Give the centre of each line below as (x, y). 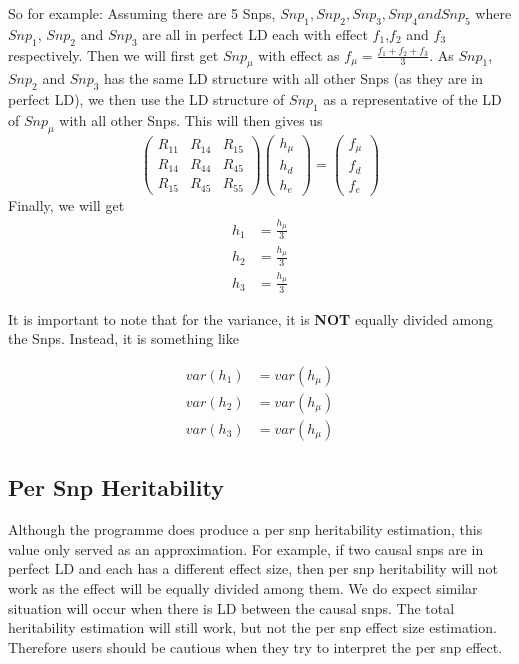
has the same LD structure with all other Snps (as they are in (293, 78)
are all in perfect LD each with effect (255, 33)
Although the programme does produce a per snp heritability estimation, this (245, 529)
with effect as (299, 54)
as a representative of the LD (412, 99)
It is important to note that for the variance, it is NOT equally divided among (250, 318)
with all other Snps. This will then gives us (191, 119)
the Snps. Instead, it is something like (123, 338)
